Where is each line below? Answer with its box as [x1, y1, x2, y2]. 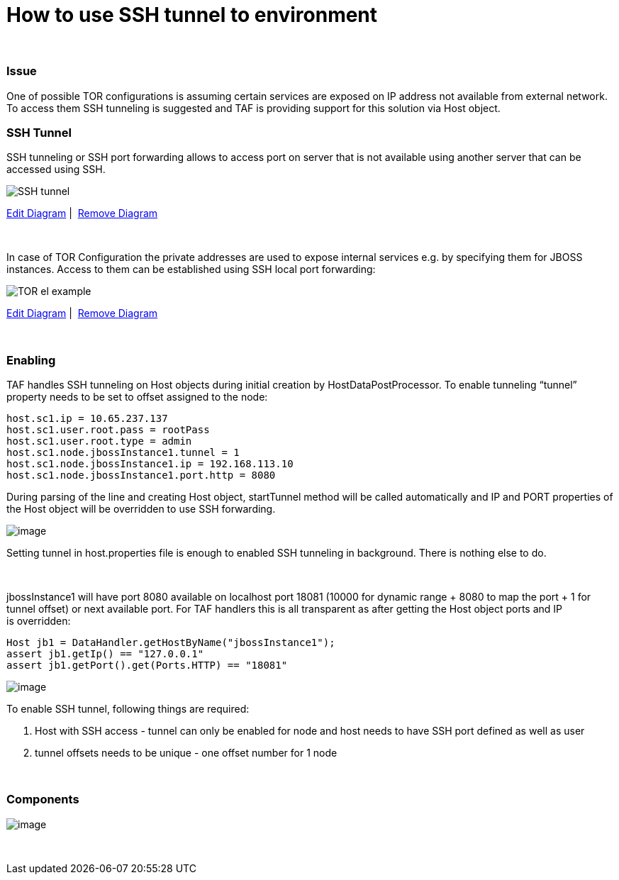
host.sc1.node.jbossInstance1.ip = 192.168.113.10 [6, 458, 294, 469]
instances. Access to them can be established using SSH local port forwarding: [6, 263, 376, 276]
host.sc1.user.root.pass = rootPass [6, 424, 210, 435]
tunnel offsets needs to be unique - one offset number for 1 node [35, 747, 338, 759]
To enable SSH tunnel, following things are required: [6, 703, 250, 715]
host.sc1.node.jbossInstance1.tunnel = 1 [6, 447, 240, 458]
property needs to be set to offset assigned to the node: [6, 391, 268, 403]
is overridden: [6, 615, 71, 627]
